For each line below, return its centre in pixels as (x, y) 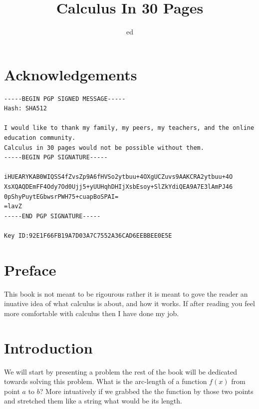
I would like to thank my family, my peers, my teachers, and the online (129, 128)
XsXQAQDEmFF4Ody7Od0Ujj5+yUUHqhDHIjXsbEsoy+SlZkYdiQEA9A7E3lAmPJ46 (119, 187)
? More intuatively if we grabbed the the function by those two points (146, 391)
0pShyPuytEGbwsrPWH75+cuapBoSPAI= (61, 197)
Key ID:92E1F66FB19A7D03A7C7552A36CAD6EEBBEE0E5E (88, 235)
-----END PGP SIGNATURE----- (52, 216)
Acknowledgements (71, 74)
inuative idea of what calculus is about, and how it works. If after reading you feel (129, 303)
